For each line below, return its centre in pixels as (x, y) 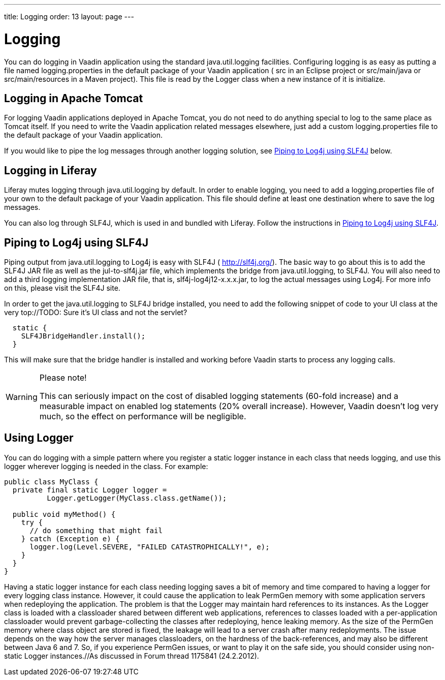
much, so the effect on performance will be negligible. (143, 416)
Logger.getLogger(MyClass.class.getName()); (137, 498)
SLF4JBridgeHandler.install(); (83, 336)
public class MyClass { (51, 482)
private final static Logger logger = (90, 490)
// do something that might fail (96, 530)
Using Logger (39, 438)
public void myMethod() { (64, 514)
